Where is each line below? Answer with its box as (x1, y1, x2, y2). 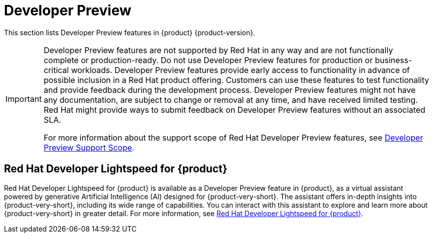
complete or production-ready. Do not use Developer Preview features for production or (43, 55, 373, 65)
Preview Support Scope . (43, 142, 135, 153)
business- (375, 55, 412, 65)
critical (43, 65, 69, 75)
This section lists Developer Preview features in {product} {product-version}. (4, 28, 256, 37)
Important (5, 93, 42, 104)
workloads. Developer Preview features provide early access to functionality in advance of (71, 65, 410, 75)
